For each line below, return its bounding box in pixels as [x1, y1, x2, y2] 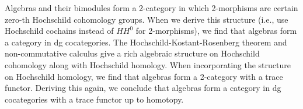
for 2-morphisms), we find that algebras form [135, 24, 297, 37]
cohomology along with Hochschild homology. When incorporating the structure [5, 58, 291, 71]
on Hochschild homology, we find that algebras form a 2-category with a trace [5, 70, 283, 82]
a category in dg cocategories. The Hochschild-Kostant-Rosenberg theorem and [5, 36, 287, 48]
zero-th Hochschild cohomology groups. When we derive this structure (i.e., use [5, 13, 288, 25]
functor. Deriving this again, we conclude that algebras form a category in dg [5, 82, 281, 94]
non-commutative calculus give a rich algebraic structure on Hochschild [5, 47, 260, 59]
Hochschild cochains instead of [5, 24, 114, 37]
